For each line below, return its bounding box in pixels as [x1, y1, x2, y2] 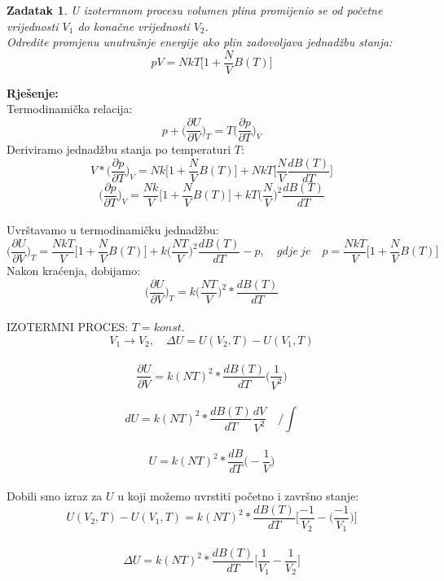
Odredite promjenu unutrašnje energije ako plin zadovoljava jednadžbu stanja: [7, 33, 393, 50]
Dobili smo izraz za [7, 487, 103, 505]
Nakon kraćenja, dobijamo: [7, 262, 141, 279]
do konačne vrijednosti [77, 17, 190, 34]
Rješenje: [7, 84, 59, 101]
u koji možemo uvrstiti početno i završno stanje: [117, 487, 359, 505]
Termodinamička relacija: [7, 100, 133, 117]
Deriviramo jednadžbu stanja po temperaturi [7, 141, 231, 158]
